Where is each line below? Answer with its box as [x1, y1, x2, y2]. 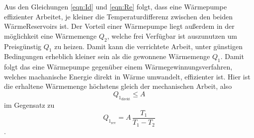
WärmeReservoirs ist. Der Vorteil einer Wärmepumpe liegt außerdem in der [4, 21, 235, 31]
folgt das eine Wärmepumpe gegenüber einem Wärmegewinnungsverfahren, [4, 62, 233, 72]
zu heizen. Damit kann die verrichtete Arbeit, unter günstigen [54, 41, 243, 51]
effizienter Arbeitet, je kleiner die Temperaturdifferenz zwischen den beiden [4, 11, 233, 21]
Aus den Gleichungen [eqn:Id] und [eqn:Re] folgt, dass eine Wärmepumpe [4, 1, 227, 11]
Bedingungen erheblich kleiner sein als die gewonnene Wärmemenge [4, 51, 210, 62]
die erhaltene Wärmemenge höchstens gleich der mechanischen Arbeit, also [4, 81, 232, 91]
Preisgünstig [4, 41, 42, 51]
